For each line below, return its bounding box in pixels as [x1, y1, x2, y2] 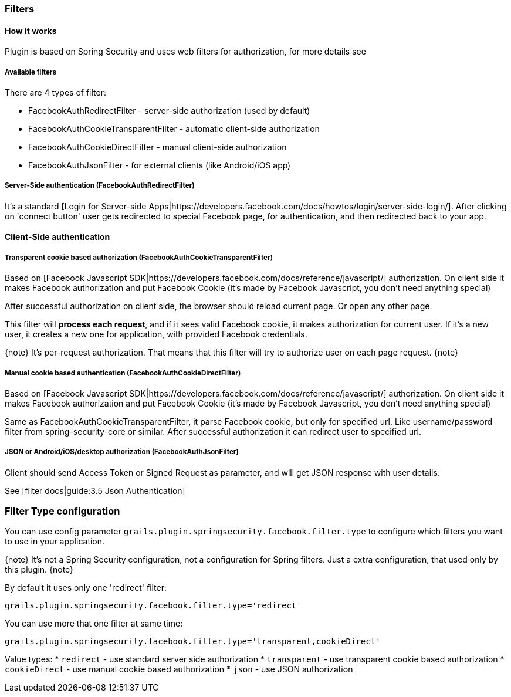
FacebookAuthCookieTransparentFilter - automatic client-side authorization [28, 124, 320, 134]
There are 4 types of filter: [5, 87, 106, 97]
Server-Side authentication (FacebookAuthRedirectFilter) [5, 181, 195, 190]
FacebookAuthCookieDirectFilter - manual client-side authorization [28, 142, 287, 152]
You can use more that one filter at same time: [5, 618, 183, 629]
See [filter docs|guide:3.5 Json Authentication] [5, 485, 185, 496]
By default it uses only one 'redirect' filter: [5, 583, 167, 593]
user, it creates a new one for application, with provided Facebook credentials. [5, 329, 307, 340]
